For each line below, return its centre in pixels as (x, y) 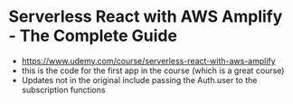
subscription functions (63, 90)
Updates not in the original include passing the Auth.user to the (139, 80)
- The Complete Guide (93, 36)
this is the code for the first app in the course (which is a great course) (153, 71)
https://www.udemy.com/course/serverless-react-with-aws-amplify (149, 61)
